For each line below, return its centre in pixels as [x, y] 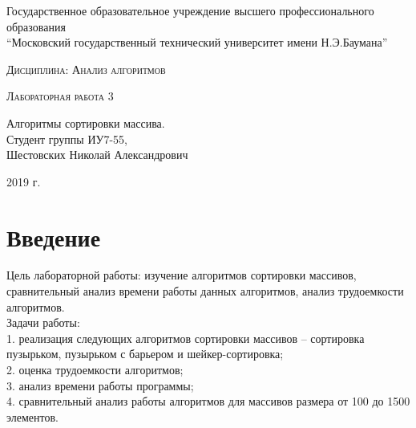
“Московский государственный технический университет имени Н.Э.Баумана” [197, 42]
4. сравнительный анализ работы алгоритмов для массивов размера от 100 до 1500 [208, 401]
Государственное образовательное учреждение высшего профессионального [190, 10]
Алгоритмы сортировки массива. [86, 122]
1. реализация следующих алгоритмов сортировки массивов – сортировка [186, 338]
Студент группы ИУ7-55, [67, 139]
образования [36, 26]
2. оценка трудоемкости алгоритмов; [95, 370]
